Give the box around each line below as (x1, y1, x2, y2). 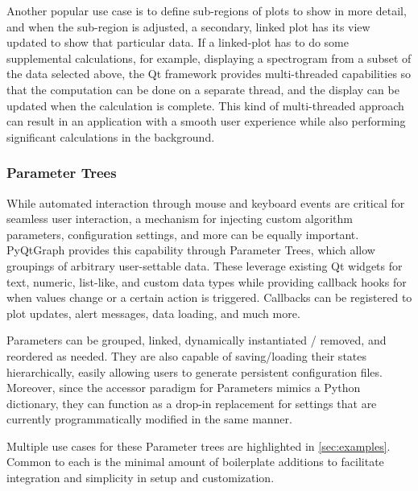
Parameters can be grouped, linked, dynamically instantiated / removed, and (6, 332, 387, 349)
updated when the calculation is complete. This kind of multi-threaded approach (6, 97, 404, 113)
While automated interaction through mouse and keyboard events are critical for (6, 194, 405, 211)
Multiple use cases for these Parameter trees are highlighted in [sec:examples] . (6, 437, 391, 454)
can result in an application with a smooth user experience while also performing (6, 113, 406, 130)
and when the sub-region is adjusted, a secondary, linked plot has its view (6, 18, 370, 35)
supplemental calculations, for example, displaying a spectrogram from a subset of (6, 49, 412, 66)
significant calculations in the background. (6, 128, 215, 145)
